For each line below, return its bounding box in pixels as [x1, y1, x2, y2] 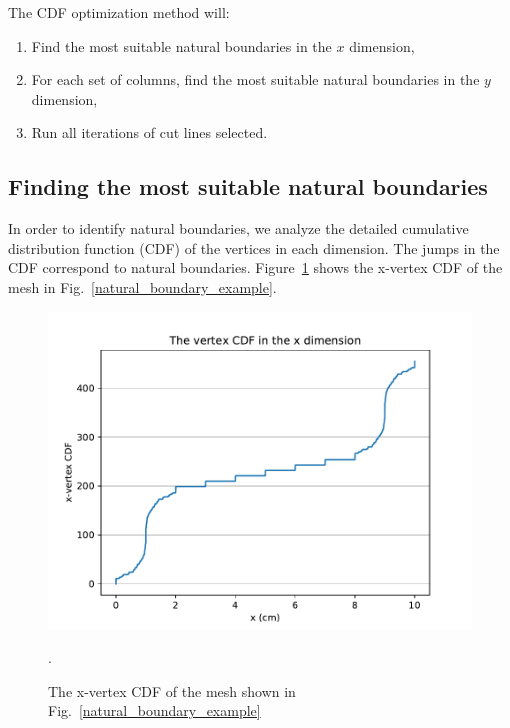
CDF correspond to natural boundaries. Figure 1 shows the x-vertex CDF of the [8, 257, 503, 278]
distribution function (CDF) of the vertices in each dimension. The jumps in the [8, 237, 500, 258]
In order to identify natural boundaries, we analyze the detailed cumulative [8, 218, 469, 239]
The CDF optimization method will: [8, 2, 230, 22]
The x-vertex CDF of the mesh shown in [48, 680, 296, 701]
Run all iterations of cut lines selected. [31, 122, 268, 143]
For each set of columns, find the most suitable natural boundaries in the [31, 69, 480, 90]
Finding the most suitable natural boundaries [8, 171, 488, 202]
